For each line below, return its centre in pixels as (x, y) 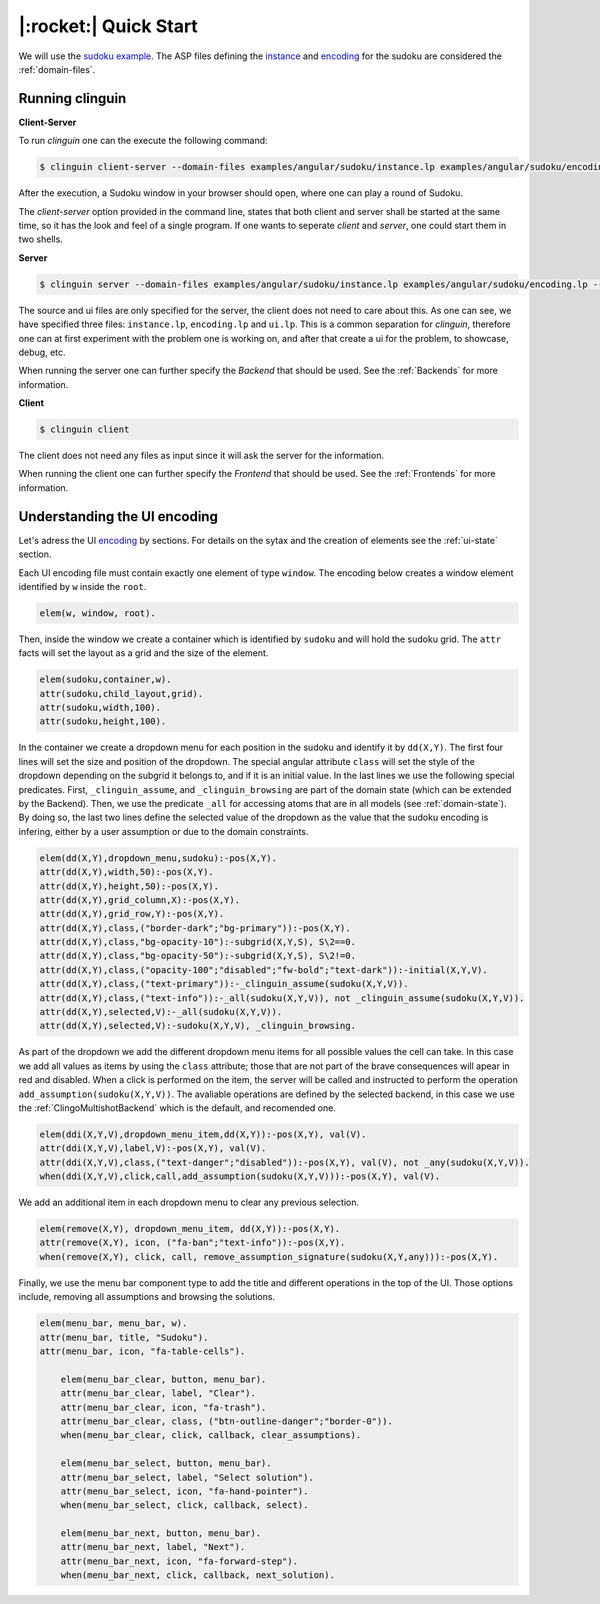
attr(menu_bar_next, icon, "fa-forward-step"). (179, 1561)
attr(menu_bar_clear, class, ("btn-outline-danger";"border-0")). (227, 1421)
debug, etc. (42, 352)
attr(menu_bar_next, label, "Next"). (153, 1547)
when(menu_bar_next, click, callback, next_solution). (197, 1575)
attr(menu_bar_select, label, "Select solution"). (187, 1477)
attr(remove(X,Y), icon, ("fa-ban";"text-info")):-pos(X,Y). (192, 1243)
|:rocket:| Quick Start (108, 26)
